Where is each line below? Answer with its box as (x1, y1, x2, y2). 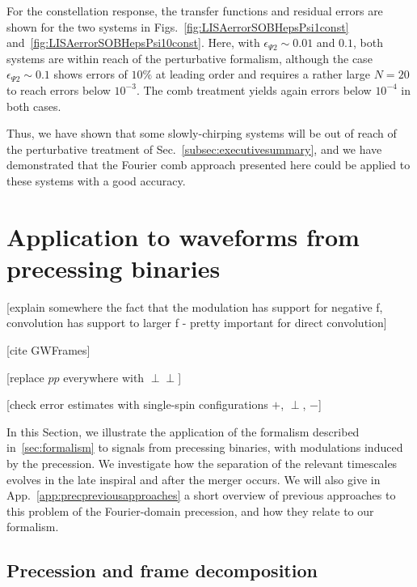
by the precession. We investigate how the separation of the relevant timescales (6, 455, 398, 471)
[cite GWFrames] (6, 342, 91, 359)
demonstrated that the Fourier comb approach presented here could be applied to (6, 156, 411, 173)
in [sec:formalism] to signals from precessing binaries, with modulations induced (6, 439, 403, 456)
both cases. (6, 97, 61, 114)
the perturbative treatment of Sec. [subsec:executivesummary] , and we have (6, 140, 382, 157)
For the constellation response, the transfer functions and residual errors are (6, 2, 383, 19)
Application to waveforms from (6, 219, 360, 253)
